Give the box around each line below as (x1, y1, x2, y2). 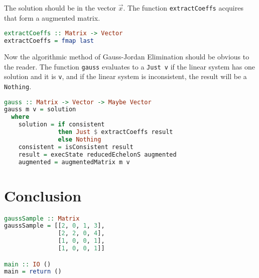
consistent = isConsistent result (18, 143, 134, 151)
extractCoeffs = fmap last (4, 37, 94, 45)
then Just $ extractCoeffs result (58, 128, 173, 136)
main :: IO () (4, 260, 51, 268)
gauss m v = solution (4, 106, 76, 113)
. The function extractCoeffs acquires (123, 3, 243, 13)
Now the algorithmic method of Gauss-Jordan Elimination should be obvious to (4, 51, 249, 61)
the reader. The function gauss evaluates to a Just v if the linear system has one (4, 61, 255, 72)
